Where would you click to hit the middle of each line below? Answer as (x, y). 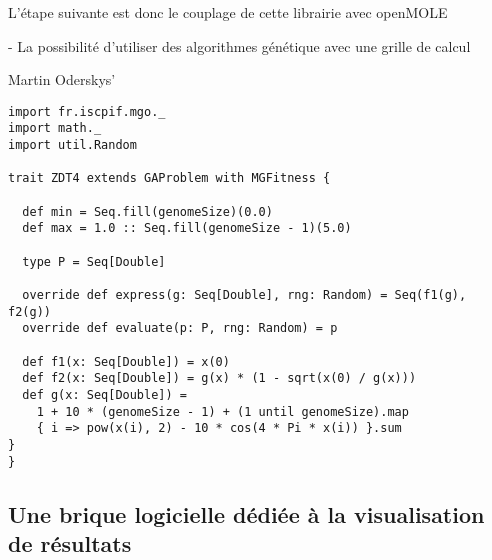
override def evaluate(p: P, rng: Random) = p (180, 328)
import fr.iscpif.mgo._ (87, 111)
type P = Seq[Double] (94, 261)
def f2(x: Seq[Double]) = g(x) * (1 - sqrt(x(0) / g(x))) (219, 378)
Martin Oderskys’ (62, 79)
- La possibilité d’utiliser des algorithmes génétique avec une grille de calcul (239, 45)
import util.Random (72, 145)
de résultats (70, 543)
